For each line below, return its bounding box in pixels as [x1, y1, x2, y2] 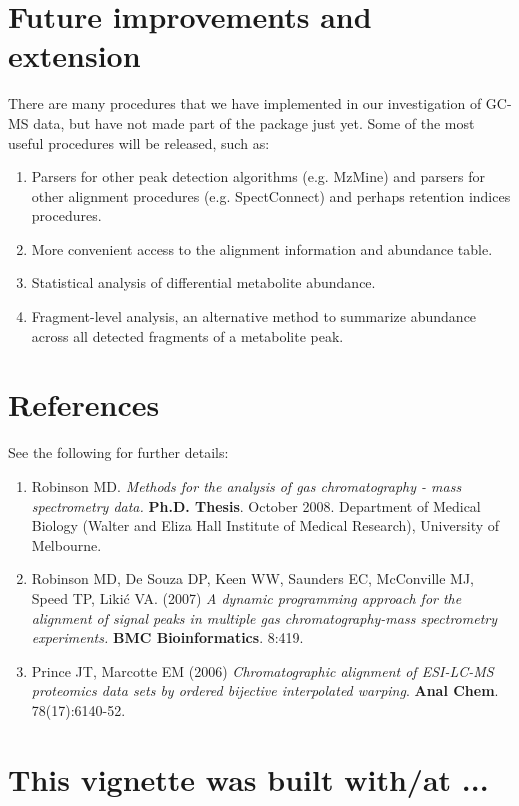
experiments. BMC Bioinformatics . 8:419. [31, 627, 304, 648]
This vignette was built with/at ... [8, 758, 489, 799]
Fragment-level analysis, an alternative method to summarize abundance [31, 306, 477, 327]
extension [8, 35, 141, 76]
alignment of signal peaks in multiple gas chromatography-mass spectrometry [31, 607, 498, 628]
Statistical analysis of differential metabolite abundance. [31, 272, 376, 293]
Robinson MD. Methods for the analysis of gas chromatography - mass [31, 475, 462, 496]
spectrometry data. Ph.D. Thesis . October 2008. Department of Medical [31, 495, 481, 516]
